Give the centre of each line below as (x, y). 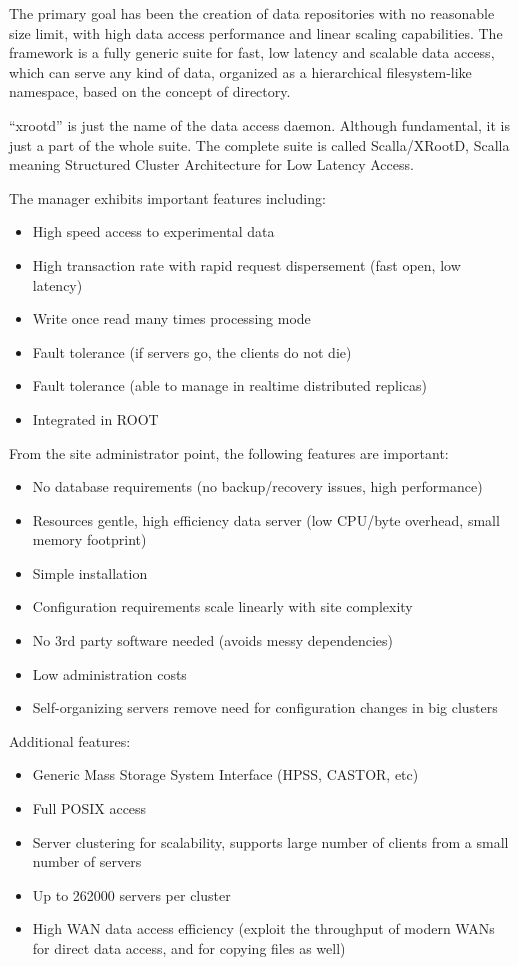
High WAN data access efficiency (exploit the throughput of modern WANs (263, 928)
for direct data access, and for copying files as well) (189, 948)
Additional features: (70, 740)
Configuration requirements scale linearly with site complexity (222, 606)
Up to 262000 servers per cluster (131, 894)
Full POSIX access (89, 808)
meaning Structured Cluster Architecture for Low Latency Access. (211, 164)
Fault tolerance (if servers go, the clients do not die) (192, 351)
